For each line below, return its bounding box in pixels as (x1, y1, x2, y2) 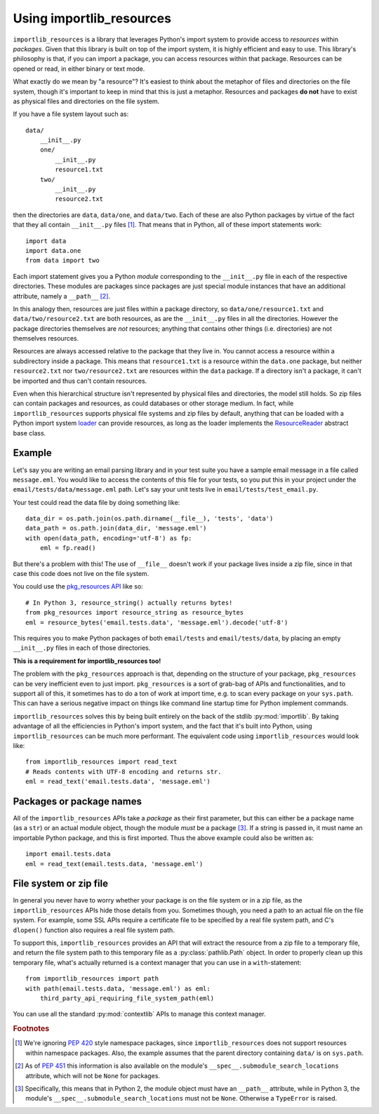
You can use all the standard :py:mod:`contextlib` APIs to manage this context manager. (13, 1010, 266, 1018)
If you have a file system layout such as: (13, 110, 129, 119)
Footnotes (13, 1024, 50, 1034)
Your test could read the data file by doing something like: (13, 498, 180, 506)
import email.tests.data (25, 850, 111, 858)
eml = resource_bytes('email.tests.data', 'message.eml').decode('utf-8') (25, 618, 288, 627)
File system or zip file (13, 878, 109, 890)
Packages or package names (13, 795, 142, 807)
